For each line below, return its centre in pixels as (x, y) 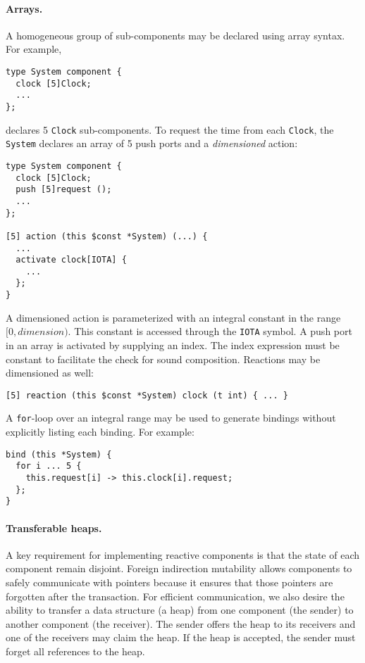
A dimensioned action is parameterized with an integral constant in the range (173, 317)
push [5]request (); (64, 190)
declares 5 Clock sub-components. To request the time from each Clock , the (170, 129)
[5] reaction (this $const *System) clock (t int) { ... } (147, 395)
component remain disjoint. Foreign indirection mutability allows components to (179, 568)
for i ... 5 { (49, 466)
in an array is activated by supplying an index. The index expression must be (173, 345)
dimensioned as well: (50, 373)
